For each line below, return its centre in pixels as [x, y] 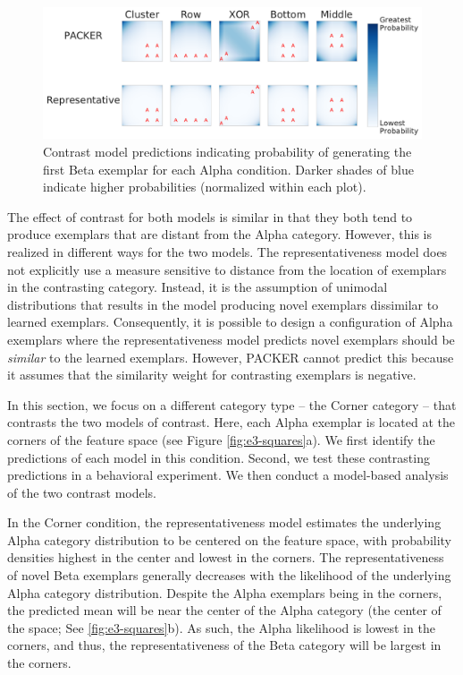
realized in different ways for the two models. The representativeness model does [227, 251]
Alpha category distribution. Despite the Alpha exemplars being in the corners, [225, 592]
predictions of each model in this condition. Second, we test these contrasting [219, 457]
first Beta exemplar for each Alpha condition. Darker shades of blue [228, 169]
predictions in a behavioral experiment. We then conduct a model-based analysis [228, 475]
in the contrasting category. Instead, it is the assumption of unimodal [198, 287]
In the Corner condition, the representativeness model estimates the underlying [224, 522]
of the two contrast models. [82, 492]
